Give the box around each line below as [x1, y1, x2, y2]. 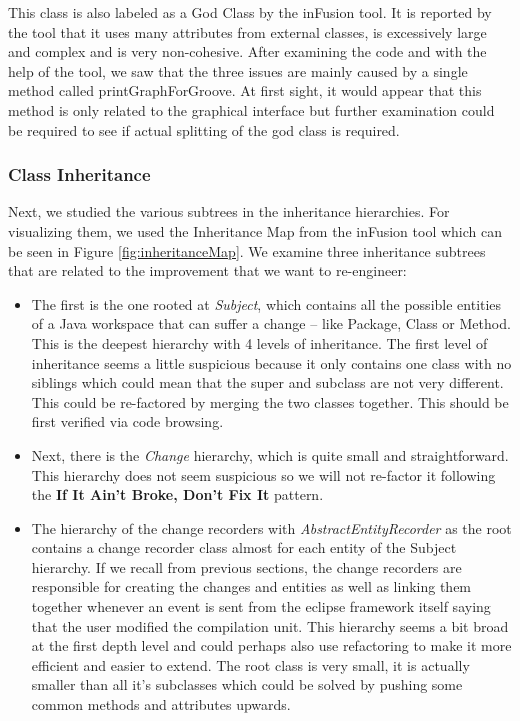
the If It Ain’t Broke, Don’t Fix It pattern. [31, 484, 324, 505]
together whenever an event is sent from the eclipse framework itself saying [31, 596, 491, 617]
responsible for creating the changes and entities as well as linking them [31, 576, 472, 597]
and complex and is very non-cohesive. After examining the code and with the [8, 41, 487, 62]
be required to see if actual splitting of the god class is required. [8, 119, 400, 140]
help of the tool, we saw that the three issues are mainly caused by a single [8, 60, 468, 81]
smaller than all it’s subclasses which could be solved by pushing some [31, 674, 463, 695]
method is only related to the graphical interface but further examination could [8, 99, 495, 120]
